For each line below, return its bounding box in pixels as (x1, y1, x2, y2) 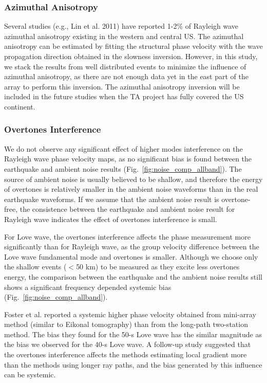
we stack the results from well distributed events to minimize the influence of (4, 61, 246, 71)
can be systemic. (4, 369, 56, 380)
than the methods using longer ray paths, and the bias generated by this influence (4, 359, 262, 370)
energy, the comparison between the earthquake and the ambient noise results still (4, 271, 262, 282)
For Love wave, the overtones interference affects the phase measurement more (4, 231, 251, 242)
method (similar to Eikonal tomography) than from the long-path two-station (4, 319, 248, 330)
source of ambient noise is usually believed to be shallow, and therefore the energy (4, 173, 263, 184)
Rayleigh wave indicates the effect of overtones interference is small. (4, 213, 217, 224)
